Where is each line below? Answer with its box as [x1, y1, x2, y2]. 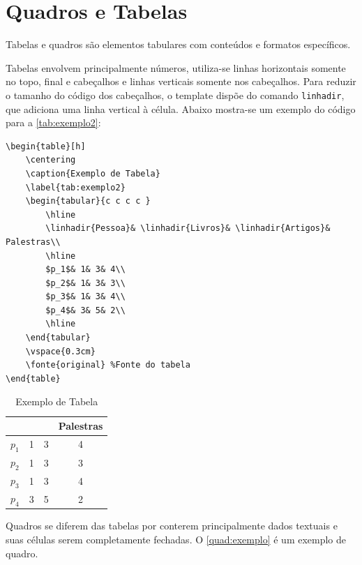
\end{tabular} [25, 333, 91, 343]
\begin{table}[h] [6, 141, 86, 151]
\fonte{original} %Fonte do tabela [25, 360, 190, 370]
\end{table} [6, 373, 61, 384]
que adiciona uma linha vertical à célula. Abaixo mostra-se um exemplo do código [6, 101, 356, 116]
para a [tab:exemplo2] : [6, 115, 101, 130]
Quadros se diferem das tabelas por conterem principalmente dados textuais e [6, 518, 338, 533]
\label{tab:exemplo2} [25, 182, 126, 193]
